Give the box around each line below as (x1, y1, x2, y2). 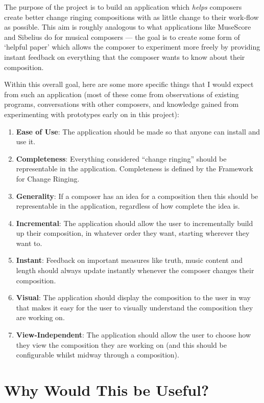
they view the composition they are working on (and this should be (16, 339, 227, 350)
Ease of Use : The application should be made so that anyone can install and (16, 126, 260, 137)
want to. (16, 237, 42, 248)
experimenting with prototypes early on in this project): (4, 108, 179, 119)
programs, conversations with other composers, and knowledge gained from (4, 99, 239, 109)
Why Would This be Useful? (4, 379, 209, 400)
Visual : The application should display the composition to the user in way (16, 292, 251, 303)
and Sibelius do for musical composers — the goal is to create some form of (4, 31, 240, 42)
